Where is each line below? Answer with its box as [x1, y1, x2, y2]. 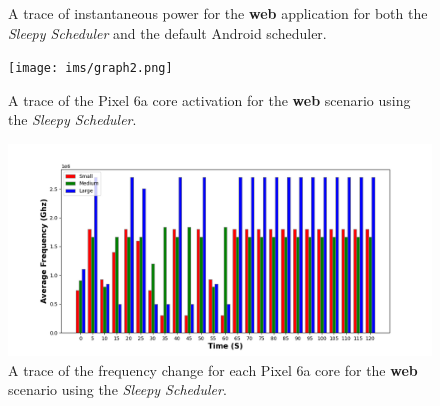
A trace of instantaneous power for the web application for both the [8, 3, 428, 23]
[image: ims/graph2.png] [8, 61, 173, 76]
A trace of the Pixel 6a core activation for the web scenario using [8, 89, 411, 110]
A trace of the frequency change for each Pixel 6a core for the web [8, 359, 418, 380]
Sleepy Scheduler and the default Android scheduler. [8, 22, 327, 43]
